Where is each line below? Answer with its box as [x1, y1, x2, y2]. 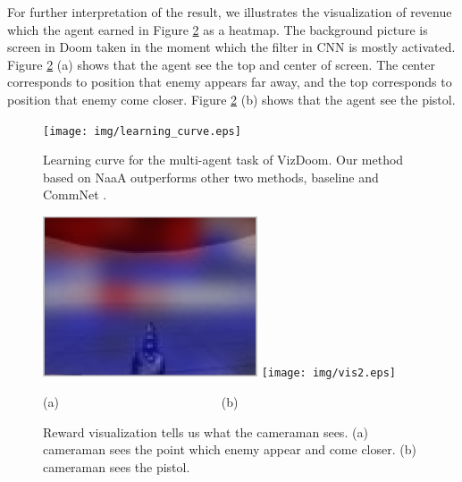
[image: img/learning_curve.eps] [43, 124, 241, 138]
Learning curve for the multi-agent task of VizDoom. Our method [43, 150, 404, 169]
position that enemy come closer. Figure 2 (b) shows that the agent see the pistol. [7, 89, 456, 108]
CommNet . [43, 185, 107, 204]
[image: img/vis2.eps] [261, 367, 397, 380]
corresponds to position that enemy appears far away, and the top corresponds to [7, 72, 452, 91]
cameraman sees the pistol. [43, 457, 190, 476]
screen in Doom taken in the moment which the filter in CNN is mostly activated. [7, 38, 456, 56]
